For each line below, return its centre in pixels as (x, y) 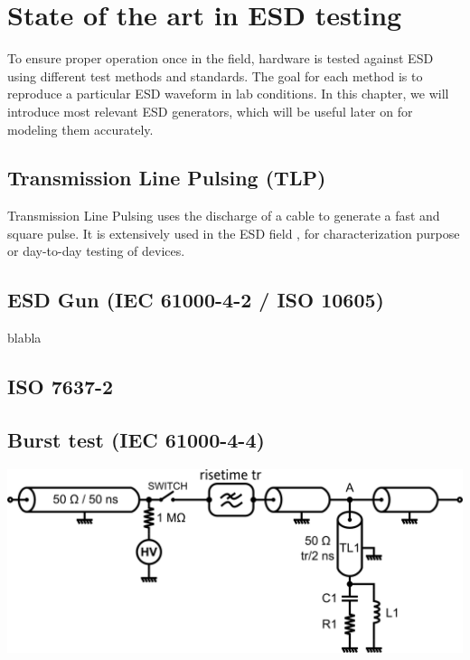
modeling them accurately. (80, 129)
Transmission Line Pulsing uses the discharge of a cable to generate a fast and (224, 216)
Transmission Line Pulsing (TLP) (167, 178)
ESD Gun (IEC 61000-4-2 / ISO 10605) (196, 300)
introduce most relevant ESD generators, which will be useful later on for (210, 111)
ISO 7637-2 (61, 387)
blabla (24, 338)
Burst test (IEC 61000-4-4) (136, 440)
